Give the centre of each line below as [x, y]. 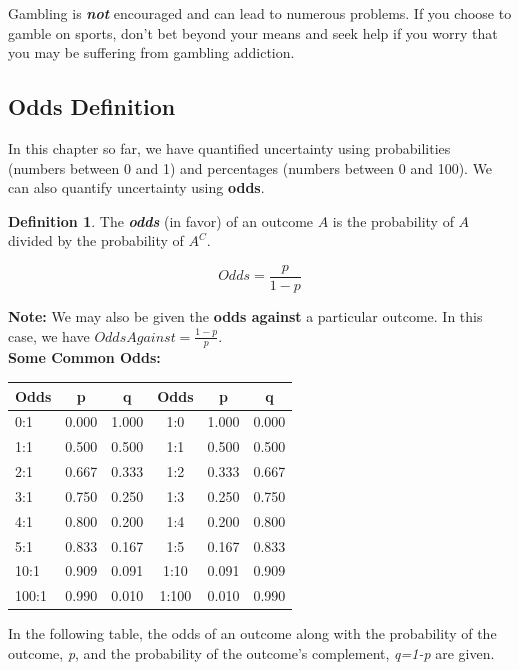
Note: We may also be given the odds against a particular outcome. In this [245, 316]
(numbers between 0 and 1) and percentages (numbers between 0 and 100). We [250, 167]
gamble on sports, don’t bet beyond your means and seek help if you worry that [253, 32]
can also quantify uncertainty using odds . [136, 187]
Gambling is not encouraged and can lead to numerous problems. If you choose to [260, 13]
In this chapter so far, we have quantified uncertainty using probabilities [229, 147]
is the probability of [393, 220]
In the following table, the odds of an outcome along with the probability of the [252, 633]
